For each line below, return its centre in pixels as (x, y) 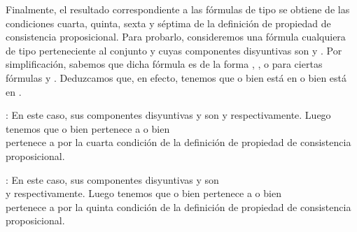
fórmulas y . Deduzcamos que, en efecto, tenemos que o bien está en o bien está (176, 77)
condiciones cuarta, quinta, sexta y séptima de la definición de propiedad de (168, 23)
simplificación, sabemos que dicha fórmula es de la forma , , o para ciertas (164, 64)
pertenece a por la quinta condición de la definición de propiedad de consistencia (178, 206)
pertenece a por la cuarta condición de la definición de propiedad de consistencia (178, 142)
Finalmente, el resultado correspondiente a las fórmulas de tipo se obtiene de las (178, 9)
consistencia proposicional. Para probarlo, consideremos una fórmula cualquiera (176, 37)
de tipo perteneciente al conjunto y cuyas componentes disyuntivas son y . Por (174, 50)
